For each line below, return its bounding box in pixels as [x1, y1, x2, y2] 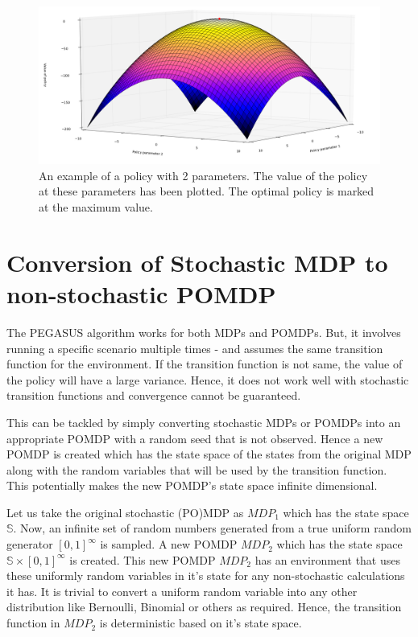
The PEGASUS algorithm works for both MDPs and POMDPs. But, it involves [6, 323, 401, 340]
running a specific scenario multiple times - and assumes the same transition [6, 339, 383, 356]
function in [6, 614, 60, 631]
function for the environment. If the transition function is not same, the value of [6, 355, 403, 372]
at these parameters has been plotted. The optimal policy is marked [39, 183, 375, 199]
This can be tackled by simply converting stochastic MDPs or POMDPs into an [6, 413, 401, 430]
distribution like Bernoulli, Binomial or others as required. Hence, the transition [6, 598, 402, 615]
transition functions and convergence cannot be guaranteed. [6, 387, 301, 404]
